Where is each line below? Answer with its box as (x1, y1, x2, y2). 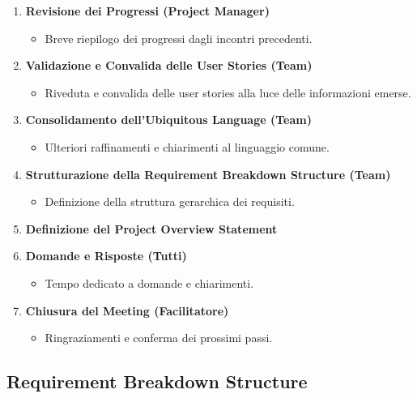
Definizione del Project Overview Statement (25, 220, 278, 237)
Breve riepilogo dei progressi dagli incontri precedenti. (45, 29, 313, 46)
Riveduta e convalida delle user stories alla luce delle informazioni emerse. (45, 83, 411, 101)
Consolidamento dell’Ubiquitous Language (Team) (25, 111, 312, 128)
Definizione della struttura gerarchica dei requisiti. (45, 193, 295, 210)
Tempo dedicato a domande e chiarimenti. (45, 274, 254, 291)
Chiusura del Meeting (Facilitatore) (25, 302, 229, 319)
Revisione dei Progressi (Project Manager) (25, 2, 270, 19)
